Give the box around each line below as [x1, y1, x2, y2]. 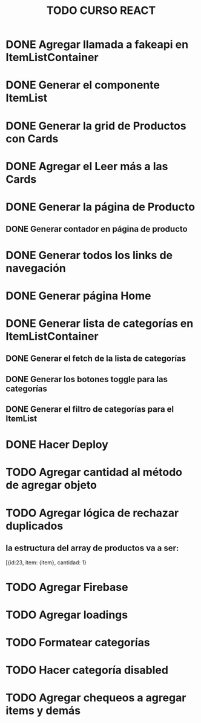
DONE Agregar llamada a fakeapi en [5, 38, 189, 51]
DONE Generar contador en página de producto [5, 224, 188, 234]
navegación [5, 261, 66, 275]
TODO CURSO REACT [46, 4, 156, 18]
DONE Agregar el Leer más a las [5, 159, 168, 173]
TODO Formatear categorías [5, 636, 150, 649]
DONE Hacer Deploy [5, 438, 108, 452]
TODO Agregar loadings [5, 608, 128, 621]
